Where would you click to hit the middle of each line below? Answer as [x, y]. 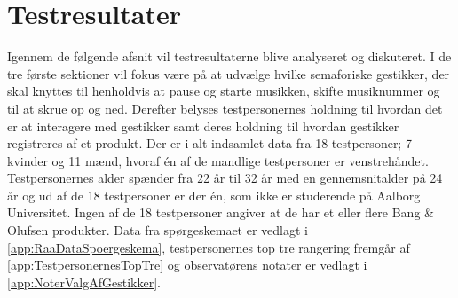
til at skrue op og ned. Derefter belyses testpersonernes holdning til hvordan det [225, 108]
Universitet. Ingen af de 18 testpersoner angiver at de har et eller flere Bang [214, 212]
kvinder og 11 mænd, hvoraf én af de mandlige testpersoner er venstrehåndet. [218, 160]
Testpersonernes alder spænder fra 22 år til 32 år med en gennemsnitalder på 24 [225, 178]
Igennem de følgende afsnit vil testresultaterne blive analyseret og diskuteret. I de [229, 56]
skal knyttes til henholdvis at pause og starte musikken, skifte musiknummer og [224, 91]
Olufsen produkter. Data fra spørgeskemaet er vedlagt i [158, 230]
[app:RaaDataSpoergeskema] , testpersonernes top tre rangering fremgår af [209, 247]
